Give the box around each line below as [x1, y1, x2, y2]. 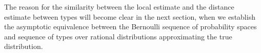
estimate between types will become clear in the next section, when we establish [4, 11, 255, 22]
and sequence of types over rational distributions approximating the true [4, 31, 232, 41]
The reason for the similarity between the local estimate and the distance [4, 2, 234, 12]
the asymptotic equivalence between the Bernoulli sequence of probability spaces [4, 21, 257, 32]
